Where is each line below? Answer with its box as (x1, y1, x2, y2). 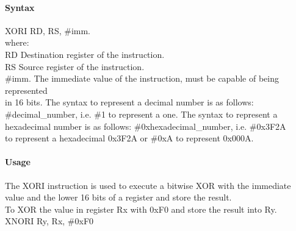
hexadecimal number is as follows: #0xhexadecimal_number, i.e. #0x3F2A (5, 119, 286, 132)
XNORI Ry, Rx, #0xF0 (5, 215, 94, 227)
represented (5, 84, 48, 96)
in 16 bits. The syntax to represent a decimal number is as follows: (5, 96, 254, 108)
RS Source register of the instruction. (5, 60, 145, 73)
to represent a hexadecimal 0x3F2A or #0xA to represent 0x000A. (5, 132, 254, 144)
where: (5, 36, 29, 49)
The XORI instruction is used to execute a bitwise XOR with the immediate (5, 179, 291, 191)
